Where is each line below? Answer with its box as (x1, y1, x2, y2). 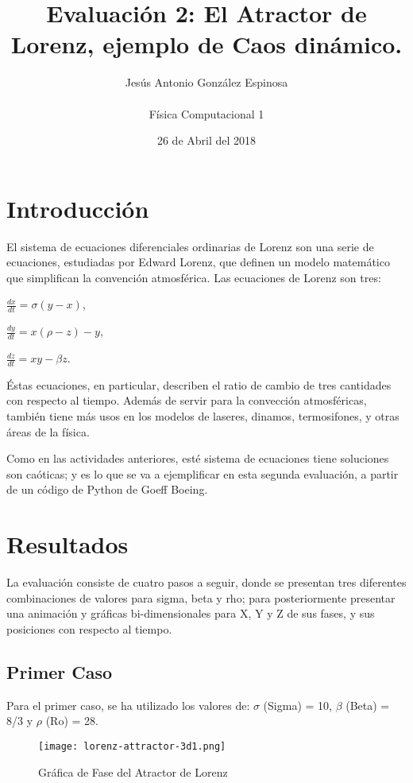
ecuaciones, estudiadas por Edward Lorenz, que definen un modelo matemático (6, 254, 390, 270)
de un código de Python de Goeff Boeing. (6, 481, 208, 498)
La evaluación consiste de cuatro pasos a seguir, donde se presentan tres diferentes (6, 574, 407, 591)
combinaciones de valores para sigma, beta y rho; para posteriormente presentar (6, 589, 396, 606)
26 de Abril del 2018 (156, 132, 257, 149)
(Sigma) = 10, (263, 696, 332, 713)
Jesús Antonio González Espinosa (125, 74, 288, 91)
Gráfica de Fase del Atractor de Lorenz (38, 763, 228, 780)
